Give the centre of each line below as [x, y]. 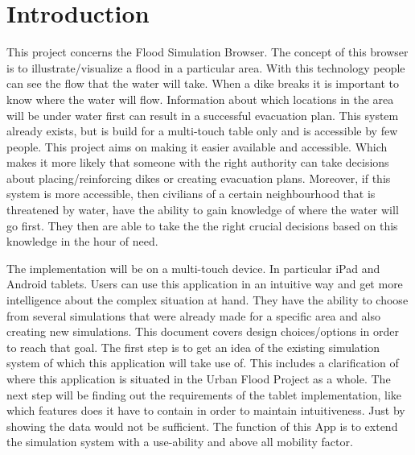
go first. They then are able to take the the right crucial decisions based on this [202, 225]
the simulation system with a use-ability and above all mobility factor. [180, 442]
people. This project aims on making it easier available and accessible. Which [197, 146]
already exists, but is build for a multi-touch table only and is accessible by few [202, 131]
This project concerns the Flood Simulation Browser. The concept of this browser [207, 52]
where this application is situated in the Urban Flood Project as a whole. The [199, 378]
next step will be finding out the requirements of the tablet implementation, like [204, 394]
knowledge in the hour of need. [82, 241]
